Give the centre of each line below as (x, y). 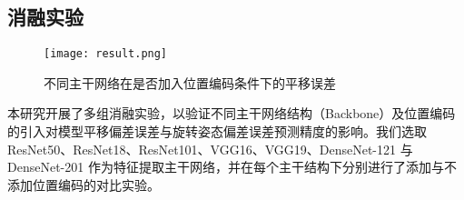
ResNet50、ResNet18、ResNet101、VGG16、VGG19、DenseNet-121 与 (210, 149)
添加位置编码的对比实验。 (84, 184)
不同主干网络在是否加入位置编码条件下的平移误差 (190, 82)
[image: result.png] (106, 54)
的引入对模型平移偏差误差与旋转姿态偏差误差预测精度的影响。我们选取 (217, 131)
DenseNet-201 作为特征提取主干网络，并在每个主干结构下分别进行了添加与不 (232, 167)
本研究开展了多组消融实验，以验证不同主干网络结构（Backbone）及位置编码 (232, 113)
